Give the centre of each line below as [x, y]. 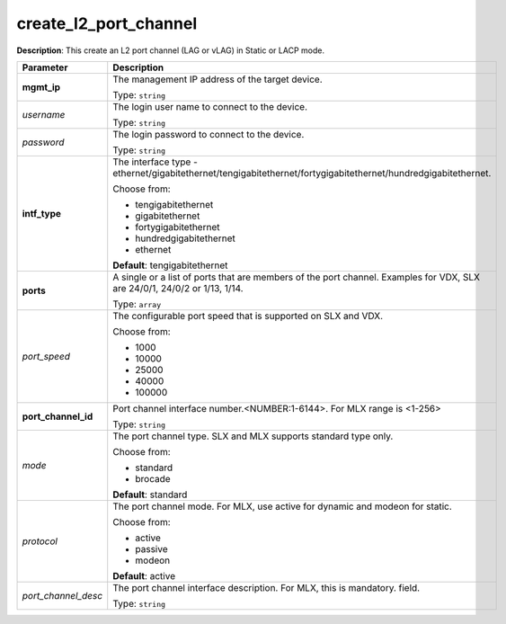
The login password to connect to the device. [209, 134]
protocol [40, 541]
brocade [153, 478]
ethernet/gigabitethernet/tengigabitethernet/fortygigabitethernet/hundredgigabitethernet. [302, 173]
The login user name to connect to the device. [210, 106]
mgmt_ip [41, 87]
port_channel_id [58, 416]
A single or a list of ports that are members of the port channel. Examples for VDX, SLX [297, 277]
